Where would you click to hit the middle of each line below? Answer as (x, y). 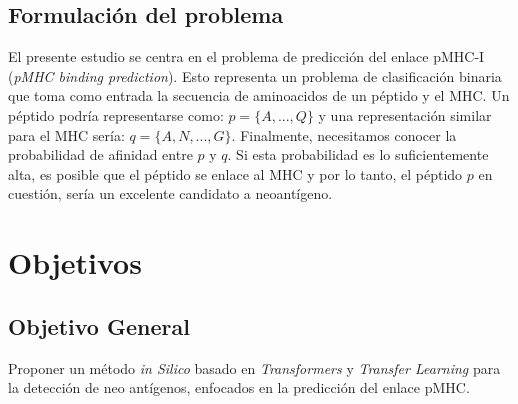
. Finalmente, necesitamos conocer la (344, 134)
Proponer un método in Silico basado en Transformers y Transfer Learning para (254, 367)
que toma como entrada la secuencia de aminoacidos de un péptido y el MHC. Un (259, 95)
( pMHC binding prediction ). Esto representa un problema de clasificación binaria (255, 75)
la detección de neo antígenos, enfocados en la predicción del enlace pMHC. (239, 387)
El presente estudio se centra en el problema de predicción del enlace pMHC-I (246, 56)
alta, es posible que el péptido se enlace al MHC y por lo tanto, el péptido (235, 173)
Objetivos (75, 262)
